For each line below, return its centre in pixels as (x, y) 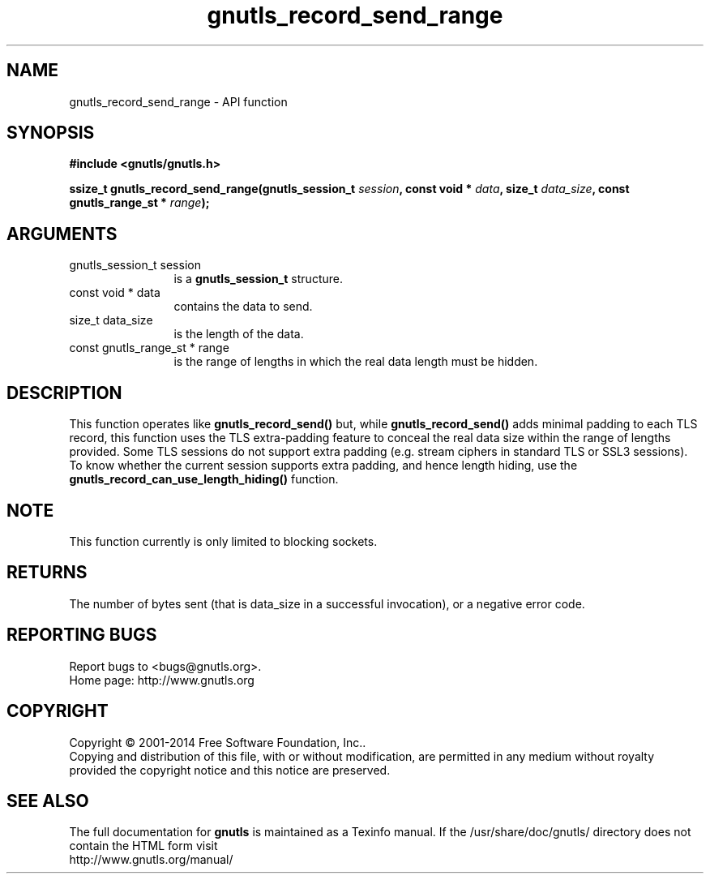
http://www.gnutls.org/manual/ (151, 860)
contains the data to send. (243, 307)
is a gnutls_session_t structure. (258, 279)
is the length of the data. (239, 334)
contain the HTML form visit (143, 846)
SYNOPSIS (51, 133)
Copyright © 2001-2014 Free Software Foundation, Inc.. (218, 742)
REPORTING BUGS (82, 635)
